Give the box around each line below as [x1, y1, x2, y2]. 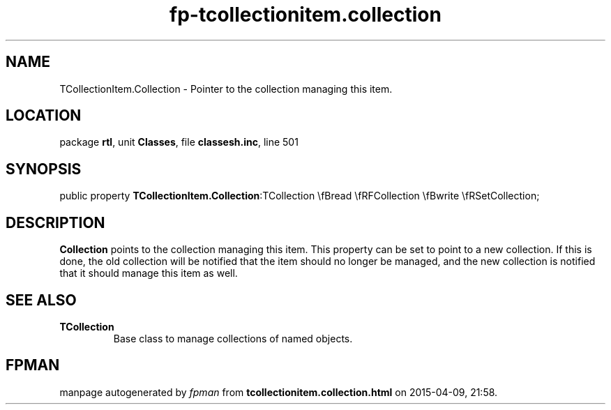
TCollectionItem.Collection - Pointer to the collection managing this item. [59, 82, 393, 95]
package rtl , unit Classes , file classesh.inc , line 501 [59, 136, 299, 149]
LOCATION [6, 107, 82, 125]
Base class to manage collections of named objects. [113, 332, 353, 344]
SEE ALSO [6, 291, 77, 309]
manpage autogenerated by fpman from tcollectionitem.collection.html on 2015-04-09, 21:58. [59, 386, 498, 398]
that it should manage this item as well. [59, 267, 238, 280]
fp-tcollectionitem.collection [169, 3, 442, 26]
